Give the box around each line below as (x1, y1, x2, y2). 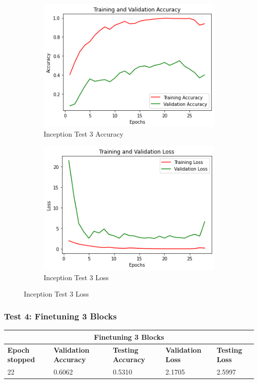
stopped (7, 354, 35, 365)
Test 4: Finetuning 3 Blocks (4, 309, 117, 322)
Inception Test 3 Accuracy (44, 129, 124, 139)
